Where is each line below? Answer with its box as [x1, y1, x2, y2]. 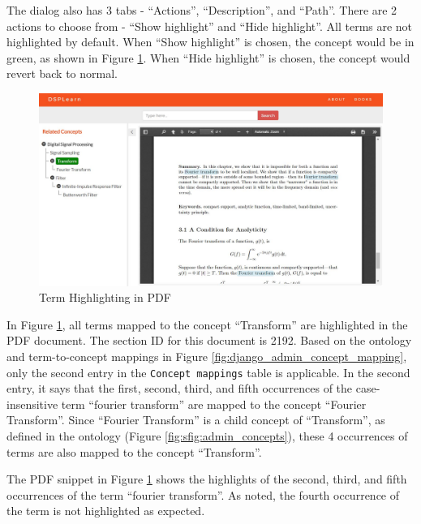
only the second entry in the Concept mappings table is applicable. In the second [6, 363, 410, 380]
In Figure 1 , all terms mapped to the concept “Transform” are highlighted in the [6, 316, 408, 333]
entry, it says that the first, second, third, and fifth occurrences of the [6, 380, 353, 397]
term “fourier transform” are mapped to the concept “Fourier [61, 395, 367, 412]
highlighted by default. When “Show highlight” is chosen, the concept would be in [6, 33, 415, 50]
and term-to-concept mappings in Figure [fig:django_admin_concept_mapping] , [6, 348, 407, 365]
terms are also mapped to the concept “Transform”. [6, 443, 262, 460]
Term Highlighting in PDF [39, 289, 171, 306]
